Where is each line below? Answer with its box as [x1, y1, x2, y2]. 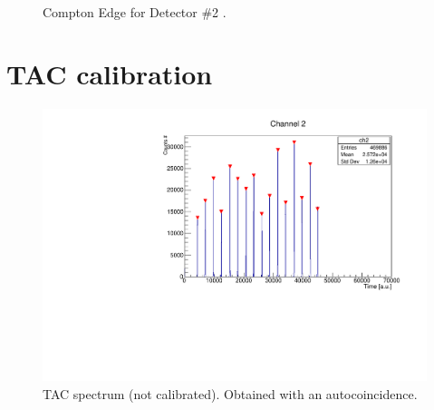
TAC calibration [6, 55, 213, 93]
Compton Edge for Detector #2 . [43, 2, 227, 21]
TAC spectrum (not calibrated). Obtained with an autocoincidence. [43, 384, 418, 403]
